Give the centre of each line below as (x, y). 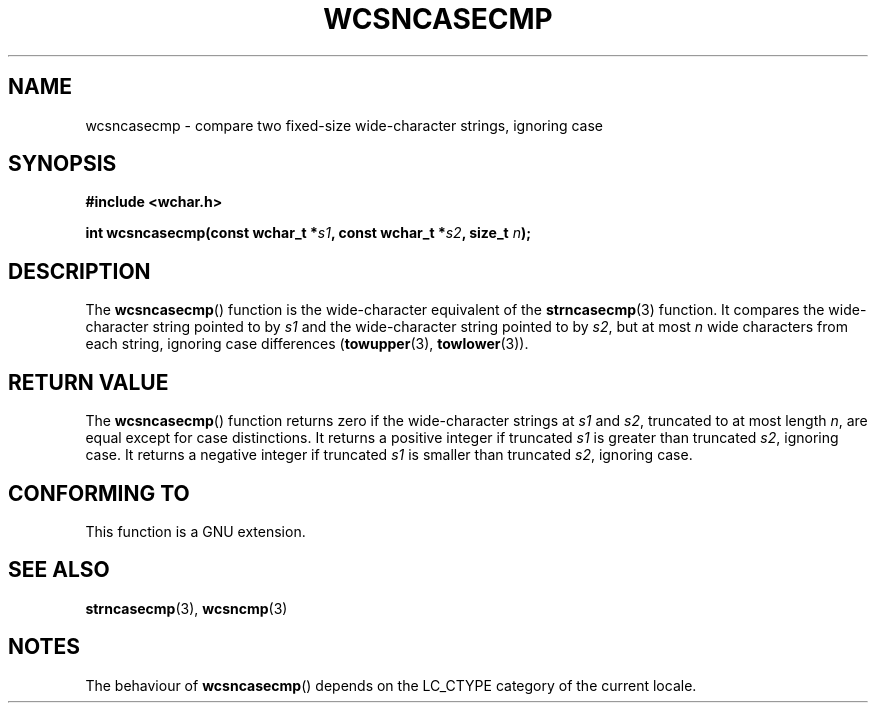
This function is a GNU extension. (195, 531)
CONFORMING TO (99, 493)
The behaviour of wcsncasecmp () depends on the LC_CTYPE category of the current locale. (391, 685)
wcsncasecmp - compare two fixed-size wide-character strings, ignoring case (344, 125)
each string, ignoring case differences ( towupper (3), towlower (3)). (307, 344)
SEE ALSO (59, 570)
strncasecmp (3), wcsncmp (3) (186, 608)
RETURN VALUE (88, 382)
